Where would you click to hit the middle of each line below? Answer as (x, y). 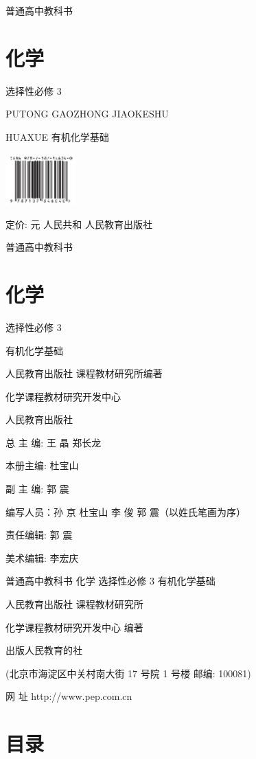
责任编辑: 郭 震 (39, 535)
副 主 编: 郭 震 (37, 489)
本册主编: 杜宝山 (42, 465)
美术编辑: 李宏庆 (42, 557)
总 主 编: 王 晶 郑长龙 (54, 442)
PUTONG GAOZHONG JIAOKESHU (87, 114)
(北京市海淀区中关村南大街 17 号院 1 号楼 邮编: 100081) (128, 673)
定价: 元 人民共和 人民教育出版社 (79, 224)
